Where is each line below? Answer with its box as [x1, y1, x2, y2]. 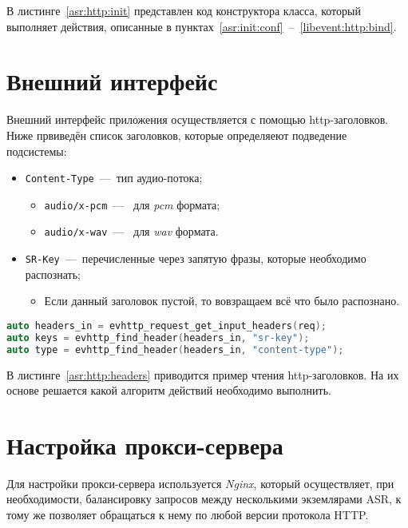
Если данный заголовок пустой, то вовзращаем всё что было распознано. [44, 292, 400, 309]
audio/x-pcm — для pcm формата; [44, 196, 220, 212]
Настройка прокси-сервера [6, 428, 283, 461]
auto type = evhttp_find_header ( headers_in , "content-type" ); [6, 343, 344, 355]
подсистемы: [6, 142, 67, 159]
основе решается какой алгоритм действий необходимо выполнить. [6, 382, 331, 399]
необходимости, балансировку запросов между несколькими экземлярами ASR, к [6, 490, 402, 507]
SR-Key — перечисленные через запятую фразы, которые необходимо [25, 250, 366, 267]
